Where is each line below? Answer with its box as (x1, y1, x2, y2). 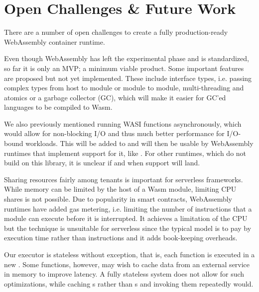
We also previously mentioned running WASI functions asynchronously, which (4, 118, 242, 129)
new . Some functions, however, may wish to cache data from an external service (4, 259, 250, 269)
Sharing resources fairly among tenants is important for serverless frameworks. (4, 174, 243, 184)
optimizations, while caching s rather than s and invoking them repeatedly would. (4, 278, 254, 289)
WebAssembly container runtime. (4, 36, 105, 47)
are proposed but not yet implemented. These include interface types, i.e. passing (4, 73, 252, 83)
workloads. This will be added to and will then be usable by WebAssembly (25, 138, 254, 148)
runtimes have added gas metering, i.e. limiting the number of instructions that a (4, 203, 252, 214)
